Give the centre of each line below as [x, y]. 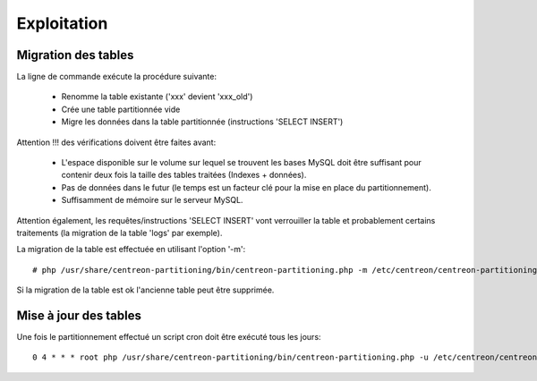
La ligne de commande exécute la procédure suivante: [116, 77]
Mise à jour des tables [79, 315]
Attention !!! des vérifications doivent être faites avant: [116, 142]
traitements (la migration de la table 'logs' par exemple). [119, 233]
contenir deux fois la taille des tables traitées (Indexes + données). [184, 175]
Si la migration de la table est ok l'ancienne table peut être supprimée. [145, 290]
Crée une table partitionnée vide [121, 109]
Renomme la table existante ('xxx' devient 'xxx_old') [157, 97]
